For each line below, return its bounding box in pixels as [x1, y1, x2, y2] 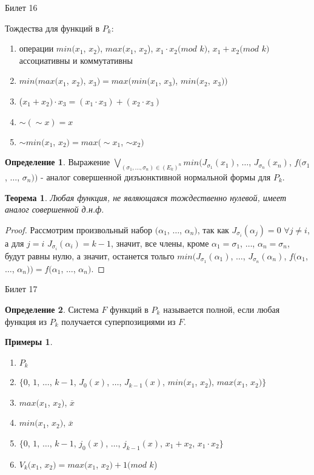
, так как [197, 223, 229, 236]
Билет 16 [5, 1, 38, 13]
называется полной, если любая [163, 302, 280, 315]
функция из [5, 315, 47, 327]
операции [19, 42, 54, 55]
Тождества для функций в [5, 21, 100, 34]
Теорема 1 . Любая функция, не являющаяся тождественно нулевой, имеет [5, 191, 287, 203]
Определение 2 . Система [5, 302, 99, 315]
